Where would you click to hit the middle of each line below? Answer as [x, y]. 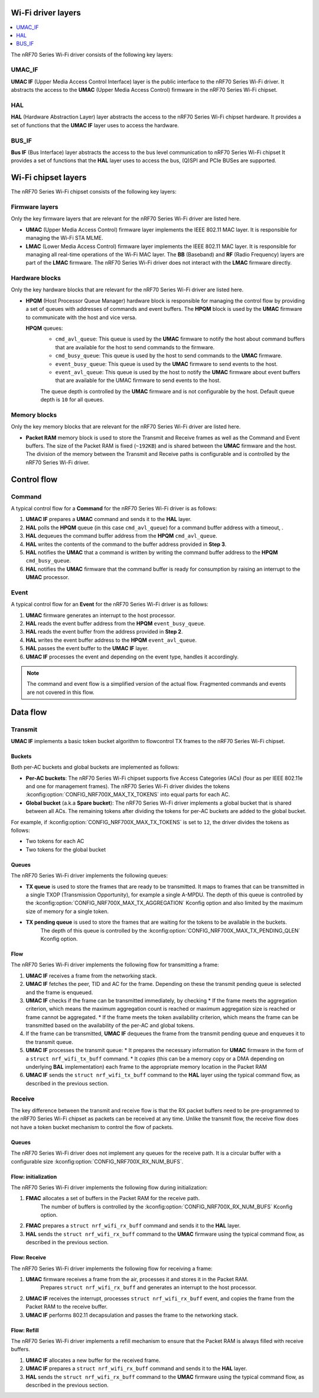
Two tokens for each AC [55, 841]
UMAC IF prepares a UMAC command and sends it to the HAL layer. [109, 519]
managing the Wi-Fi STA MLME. [64, 238]
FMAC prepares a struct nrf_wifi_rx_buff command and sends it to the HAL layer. [133, 1226]
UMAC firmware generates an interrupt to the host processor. [101, 615]
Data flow [29, 712]
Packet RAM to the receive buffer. [67, 1307]
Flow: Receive [29, 1258]
